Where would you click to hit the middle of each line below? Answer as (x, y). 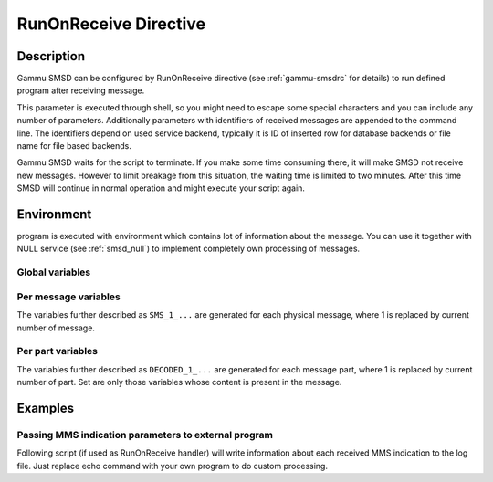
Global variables (54, 272)
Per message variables (68, 297)
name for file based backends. (74, 146)
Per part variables (58, 351)
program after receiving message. (81, 90)
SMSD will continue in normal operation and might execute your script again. (161, 188)
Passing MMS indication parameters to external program (145, 435)
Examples (46, 408)
